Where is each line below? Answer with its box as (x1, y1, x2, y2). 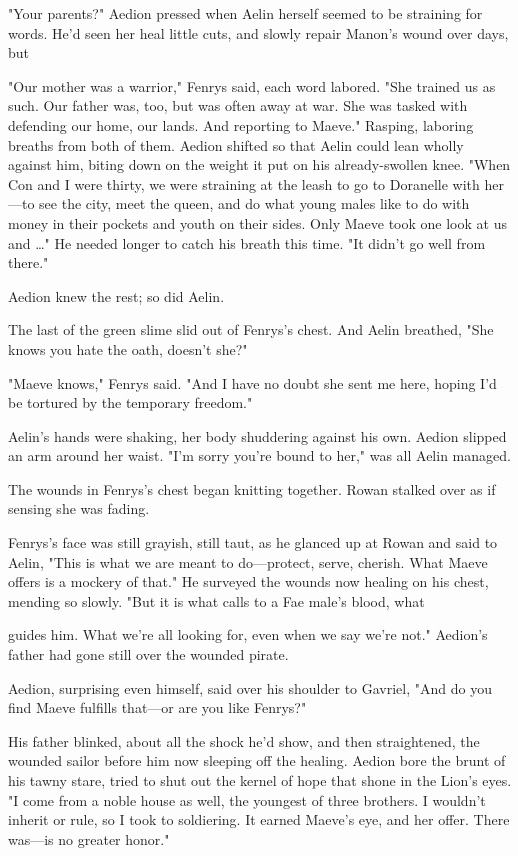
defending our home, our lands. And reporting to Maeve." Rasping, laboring (8, 114, 474, 135)
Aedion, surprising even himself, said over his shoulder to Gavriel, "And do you (8, 677, 492, 698)
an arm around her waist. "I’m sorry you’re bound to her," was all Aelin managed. (8, 445, 511, 466)
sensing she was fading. (8, 498, 150, 519)
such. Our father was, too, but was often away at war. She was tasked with (8, 95, 468, 116)
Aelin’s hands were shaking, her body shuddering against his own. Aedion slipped (8, 425, 507, 446)
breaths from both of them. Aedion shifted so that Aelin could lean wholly (8, 134, 464, 155)
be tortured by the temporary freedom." (8, 392, 253, 413)
